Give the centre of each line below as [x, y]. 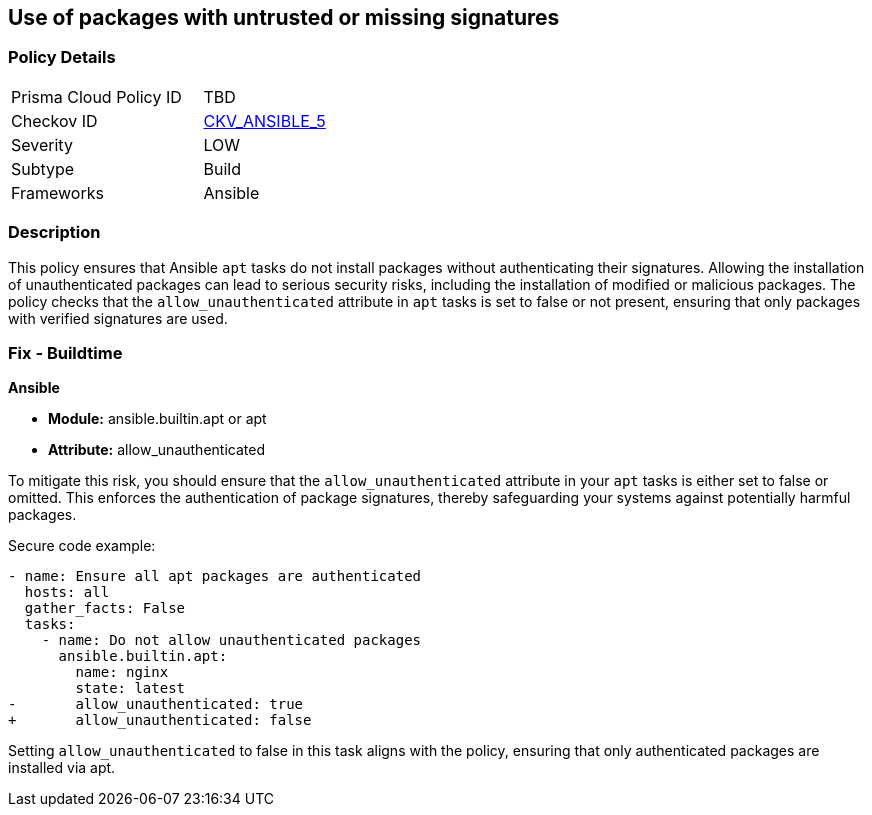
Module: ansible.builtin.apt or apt [157, 419]
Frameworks [57, 192]
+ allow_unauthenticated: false [160, 720]
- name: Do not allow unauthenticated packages [231, 640]
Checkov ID [54, 120]
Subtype [43, 168]
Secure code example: [82, 546]
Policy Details [62, 57]
